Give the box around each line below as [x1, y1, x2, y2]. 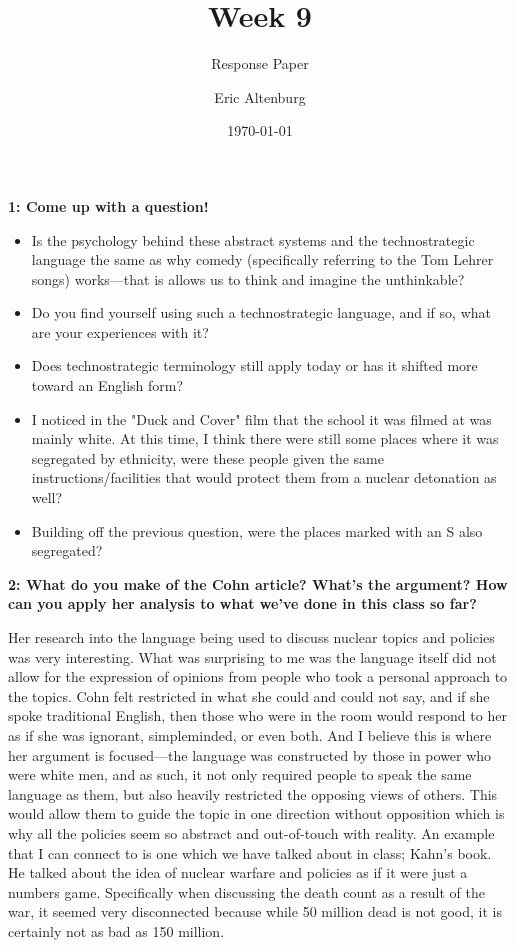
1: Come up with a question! [8, 195, 209, 216]
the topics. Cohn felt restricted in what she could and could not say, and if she [8, 685, 490, 706]
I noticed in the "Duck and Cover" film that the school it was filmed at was [31, 408, 492, 429]
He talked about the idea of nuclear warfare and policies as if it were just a [8, 862, 468, 883]
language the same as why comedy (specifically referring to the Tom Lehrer [31, 249, 494, 270]
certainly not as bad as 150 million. [8, 920, 225, 941]
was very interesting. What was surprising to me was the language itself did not [8, 646, 497, 667]
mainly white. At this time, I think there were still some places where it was [31, 428, 499, 449]
